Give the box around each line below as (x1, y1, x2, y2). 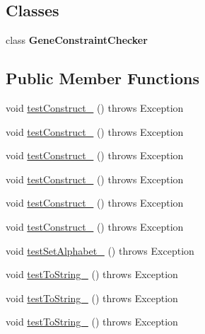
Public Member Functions (6, 67, 199, 89)
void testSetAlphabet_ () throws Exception (6, 243, 194, 258)
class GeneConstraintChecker (6, 33, 148, 47)
